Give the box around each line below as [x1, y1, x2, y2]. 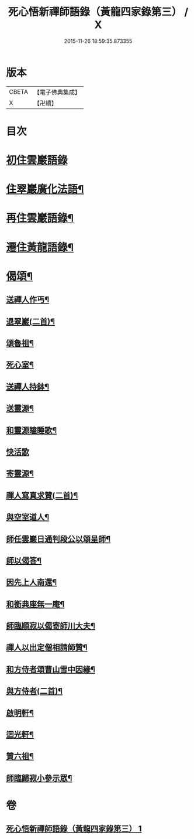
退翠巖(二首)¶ [6, 316, 56, 326]
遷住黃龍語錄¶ [6, 241, 74, 254]
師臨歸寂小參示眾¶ [6, 773, 72, 783]
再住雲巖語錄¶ [6, 212, 74, 225]
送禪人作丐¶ [6, 295, 50, 305]
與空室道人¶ [6, 512, 50, 522]
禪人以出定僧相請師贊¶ [6, 643, 88, 653]
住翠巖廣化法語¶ [6, 183, 84, 196]
